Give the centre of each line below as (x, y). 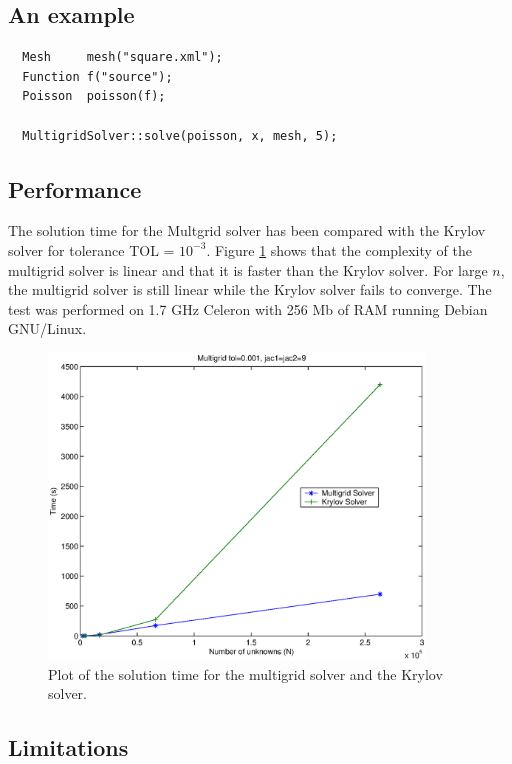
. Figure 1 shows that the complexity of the (339, 249)
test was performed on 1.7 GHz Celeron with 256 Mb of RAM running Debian (248, 308)
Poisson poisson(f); (94, 96)
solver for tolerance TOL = (91, 249)
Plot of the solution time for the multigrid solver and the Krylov (245, 673)
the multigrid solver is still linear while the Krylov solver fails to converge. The (250, 289)
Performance (75, 188)
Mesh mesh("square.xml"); (122, 57)
